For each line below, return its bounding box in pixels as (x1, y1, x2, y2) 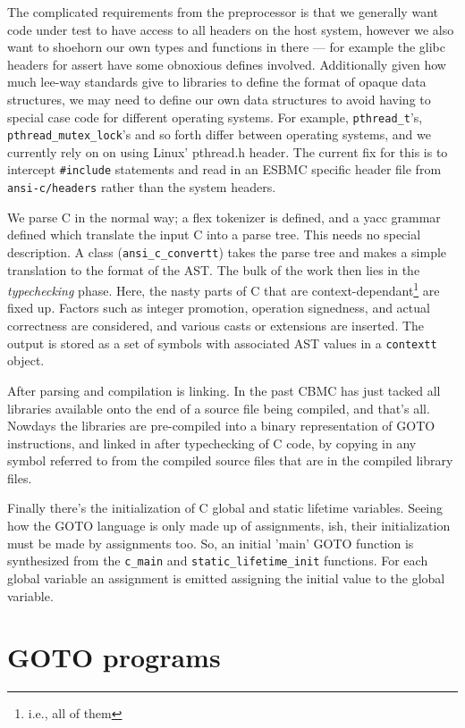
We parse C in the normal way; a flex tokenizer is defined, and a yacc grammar (7, 207, 441, 226)
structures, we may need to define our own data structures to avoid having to (7, 89, 431, 108)
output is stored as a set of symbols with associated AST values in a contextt (7, 333, 437, 352)
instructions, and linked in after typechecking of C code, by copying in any (7, 433, 417, 452)
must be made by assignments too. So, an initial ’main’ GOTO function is (7, 533, 414, 552)
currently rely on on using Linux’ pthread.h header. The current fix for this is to (7, 142, 448, 161)
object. (7, 351, 45, 370)
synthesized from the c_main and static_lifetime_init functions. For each (7, 551, 428, 570)
